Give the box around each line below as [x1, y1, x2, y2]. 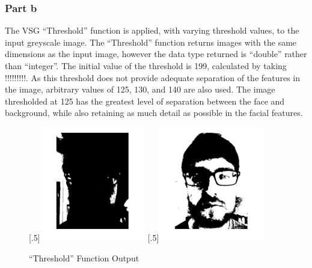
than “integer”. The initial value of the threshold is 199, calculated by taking [5, 59, 287, 72]
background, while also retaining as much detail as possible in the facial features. [5, 106, 303, 119]
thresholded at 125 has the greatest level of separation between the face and [5, 94, 285, 107]
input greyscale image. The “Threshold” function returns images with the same [5, 35, 297, 48]
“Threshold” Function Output [29, 251, 139, 264]
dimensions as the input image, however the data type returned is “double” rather [5, 47, 307, 60]
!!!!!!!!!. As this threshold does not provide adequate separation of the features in [5, 71, 301, 84]
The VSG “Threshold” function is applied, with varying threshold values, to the [5, 24, 299, 37]
